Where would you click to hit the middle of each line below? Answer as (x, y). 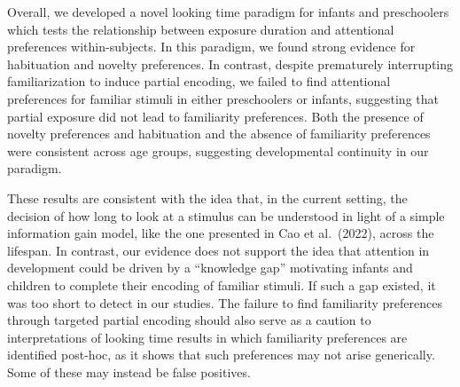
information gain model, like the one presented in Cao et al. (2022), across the (221, 233)
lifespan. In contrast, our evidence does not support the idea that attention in (218, 250)
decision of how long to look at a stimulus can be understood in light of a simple (226, 215)
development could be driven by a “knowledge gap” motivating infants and (210, 268)
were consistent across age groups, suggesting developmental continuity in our (218, 150)
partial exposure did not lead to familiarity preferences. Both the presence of (215, 116)
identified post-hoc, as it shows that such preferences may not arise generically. (221, 355)
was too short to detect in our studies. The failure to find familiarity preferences (225, 302)
